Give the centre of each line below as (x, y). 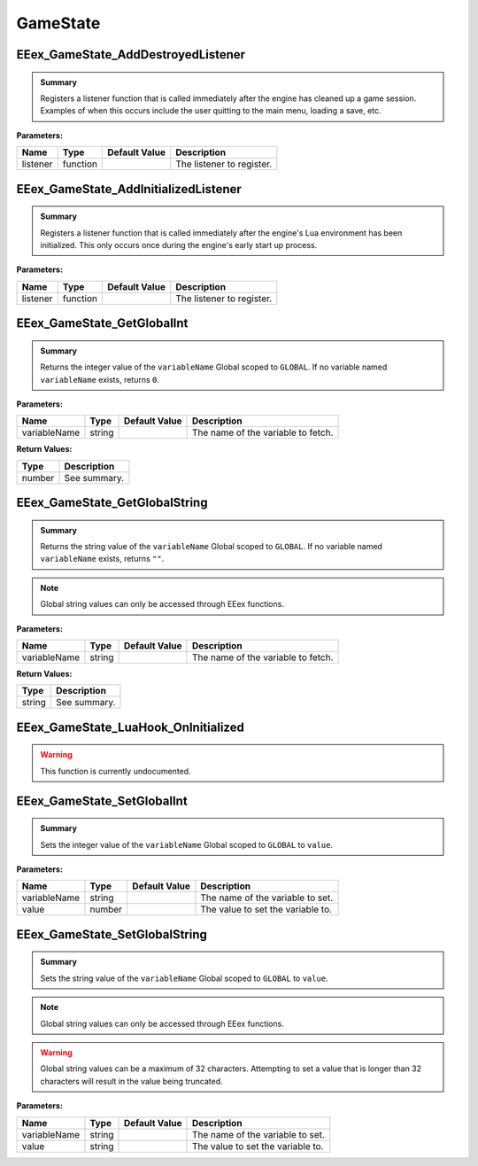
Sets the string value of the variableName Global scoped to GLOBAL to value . (184, 978)
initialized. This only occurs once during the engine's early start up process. (179, 245)
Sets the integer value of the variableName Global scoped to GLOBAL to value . (187, 844)
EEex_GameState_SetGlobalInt (102, 801)
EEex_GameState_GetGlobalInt (102, 323)
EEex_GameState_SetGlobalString (112, 934)
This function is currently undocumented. (116, 771)
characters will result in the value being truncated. (131, 1081)
